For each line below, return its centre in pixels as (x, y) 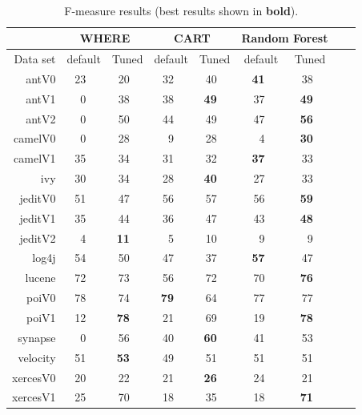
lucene (40, 278)
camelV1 (35, 158)
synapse (37, 337)
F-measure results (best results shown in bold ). (181, 10)
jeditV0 (38, 197)
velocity (37, 357)
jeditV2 (38, 238)
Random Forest (285, 38)
